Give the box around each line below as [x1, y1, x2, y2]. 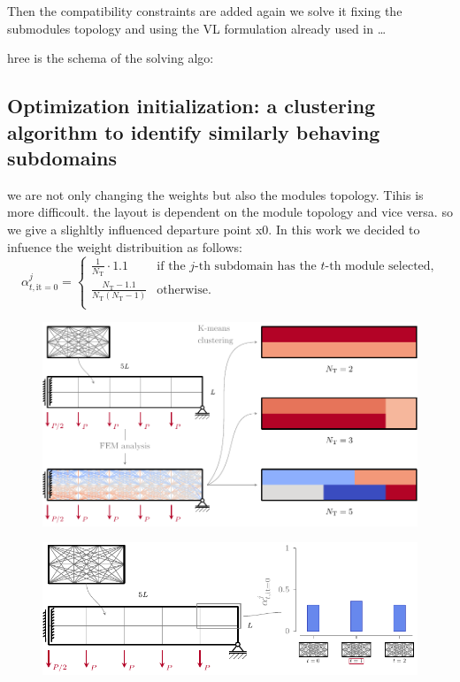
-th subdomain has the [195, 259, 317, 272]
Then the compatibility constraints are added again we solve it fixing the [7, 2, 402, 19]
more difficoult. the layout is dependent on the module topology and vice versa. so [7, 203, 453, 221]
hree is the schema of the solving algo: [7, 49, 214, 67]
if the [157, 259, 186, 272]
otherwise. [157, 283, 211, 296]
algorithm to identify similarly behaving [7, 118, 380, 145]
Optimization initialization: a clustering [7, 92, 376, 119]
